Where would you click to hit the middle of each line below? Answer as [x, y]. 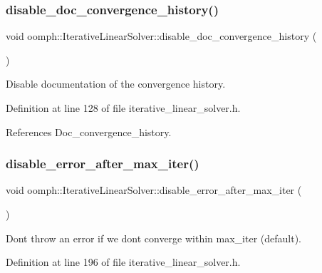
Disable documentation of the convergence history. [116, 84]
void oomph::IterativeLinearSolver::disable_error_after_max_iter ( [154, 190]
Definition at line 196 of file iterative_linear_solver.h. [123, 262]
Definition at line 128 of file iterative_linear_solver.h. [123, 108]
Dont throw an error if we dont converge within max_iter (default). [154, 238]
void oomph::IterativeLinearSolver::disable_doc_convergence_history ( [161, 36]
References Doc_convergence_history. [89, 132]
